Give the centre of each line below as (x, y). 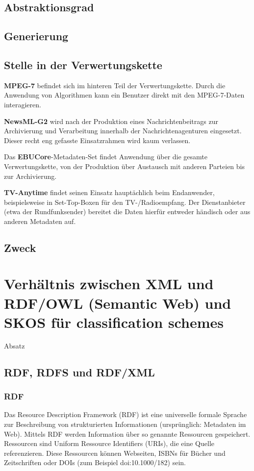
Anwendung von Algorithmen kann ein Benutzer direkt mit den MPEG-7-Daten (124, 95)
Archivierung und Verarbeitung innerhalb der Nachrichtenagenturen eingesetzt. (123, 131)
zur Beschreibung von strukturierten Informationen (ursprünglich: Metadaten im (125, 424)
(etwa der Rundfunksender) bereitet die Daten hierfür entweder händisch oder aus (127, 211)
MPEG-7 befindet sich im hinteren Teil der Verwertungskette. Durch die (115, 85)
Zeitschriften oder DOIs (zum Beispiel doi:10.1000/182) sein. (95, 462)
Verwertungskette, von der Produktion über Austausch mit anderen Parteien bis (125, 166)
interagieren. (23, 104)
